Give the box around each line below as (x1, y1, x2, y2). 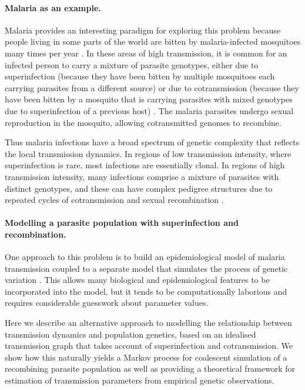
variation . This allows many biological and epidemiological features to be (5, 274, 270, 286)
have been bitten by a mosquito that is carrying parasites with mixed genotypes (5, 93, 293, 105)
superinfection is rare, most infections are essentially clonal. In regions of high (5, 159, 285, 171)
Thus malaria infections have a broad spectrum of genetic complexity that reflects (5, 136, 300, 148)
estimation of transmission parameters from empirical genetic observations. (5, 374, 274, 386)
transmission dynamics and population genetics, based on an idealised (5, 328, 256, 340)
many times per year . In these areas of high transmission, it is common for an (5, 46, 287, 59)
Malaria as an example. (5, 1, 101, 14)
